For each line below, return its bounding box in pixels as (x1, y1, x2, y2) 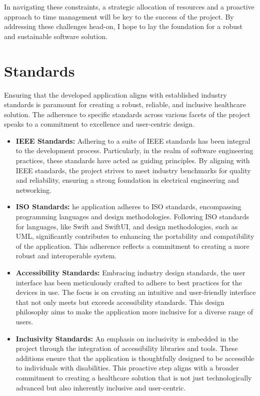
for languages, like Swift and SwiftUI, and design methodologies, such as (15, 221, 238, 231)
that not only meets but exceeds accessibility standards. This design (15, 296, 224, 307)
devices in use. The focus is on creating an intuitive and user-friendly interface (15, 287, 256, 297)
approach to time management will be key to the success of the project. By (4, 11, 234, 22)
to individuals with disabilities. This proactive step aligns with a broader (15, 362, 239, 373)
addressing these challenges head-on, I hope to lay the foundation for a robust (4, 21, 242, 32)
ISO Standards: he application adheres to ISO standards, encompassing (15, 201, 241, 212)
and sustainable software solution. (4, 31, 107, 41)
